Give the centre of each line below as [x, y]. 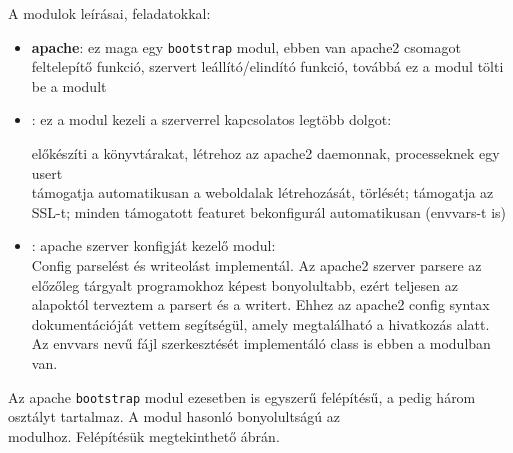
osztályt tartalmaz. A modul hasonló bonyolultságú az [174, 416]
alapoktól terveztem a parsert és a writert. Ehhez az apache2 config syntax [260, 304]
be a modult [69, 85]
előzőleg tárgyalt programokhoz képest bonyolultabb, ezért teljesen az [244, 284]
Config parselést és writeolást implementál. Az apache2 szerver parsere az [256, 265]
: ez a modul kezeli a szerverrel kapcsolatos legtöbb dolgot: [211, 119]
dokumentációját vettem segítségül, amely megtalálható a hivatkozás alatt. [260, 323]
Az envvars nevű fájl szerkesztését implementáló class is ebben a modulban [261, 343]
